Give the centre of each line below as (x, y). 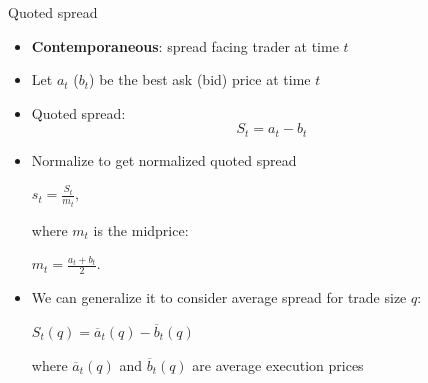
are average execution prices (278, 364)
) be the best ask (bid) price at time (200, 79)
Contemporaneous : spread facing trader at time (185, 45)
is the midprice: (141, 229)
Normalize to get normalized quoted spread (164, 159)
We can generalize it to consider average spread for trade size (219, 297)
